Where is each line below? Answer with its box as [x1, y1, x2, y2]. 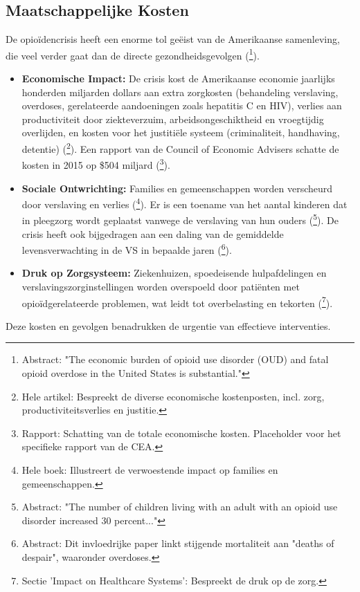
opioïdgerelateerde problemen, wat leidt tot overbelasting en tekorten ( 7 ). [21, 293, 333, 310]
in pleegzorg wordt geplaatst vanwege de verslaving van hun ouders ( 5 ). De [21, 211, 339, 228]
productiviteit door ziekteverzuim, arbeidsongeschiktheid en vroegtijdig [21, 111, 324, 126]
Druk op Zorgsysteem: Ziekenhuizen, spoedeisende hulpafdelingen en [21, 266, 327, 280]
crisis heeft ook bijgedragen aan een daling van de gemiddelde [21, 226, 284, 241]
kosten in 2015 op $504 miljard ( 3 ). [21, 156, 170, 172]
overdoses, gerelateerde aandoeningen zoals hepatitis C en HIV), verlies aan [21, 98, 342, 113]
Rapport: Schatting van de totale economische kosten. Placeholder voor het [21, 425, 341, 440]
